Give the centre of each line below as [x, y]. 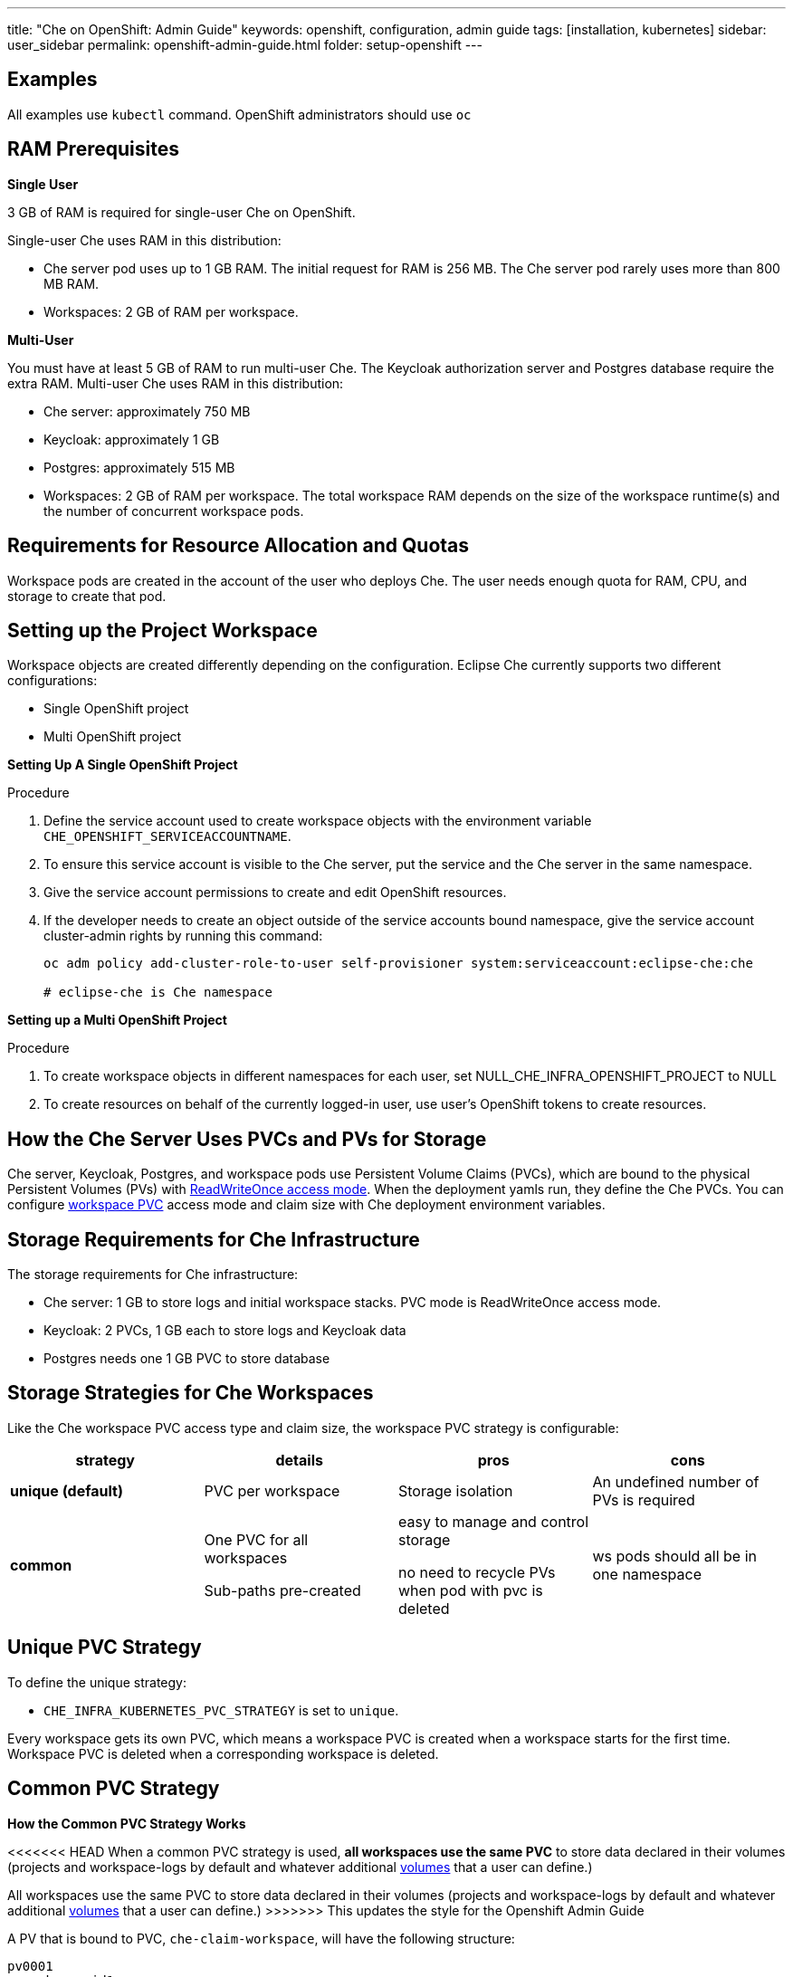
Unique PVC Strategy [105, 1647]
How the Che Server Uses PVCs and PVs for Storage [247, 1139]
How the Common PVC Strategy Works [127, 1823]
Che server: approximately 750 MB [147, 411]
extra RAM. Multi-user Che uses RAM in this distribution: [176, 383]
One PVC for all [256, 1539]
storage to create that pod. [87, 596]
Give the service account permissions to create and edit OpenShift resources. [275, 893]
